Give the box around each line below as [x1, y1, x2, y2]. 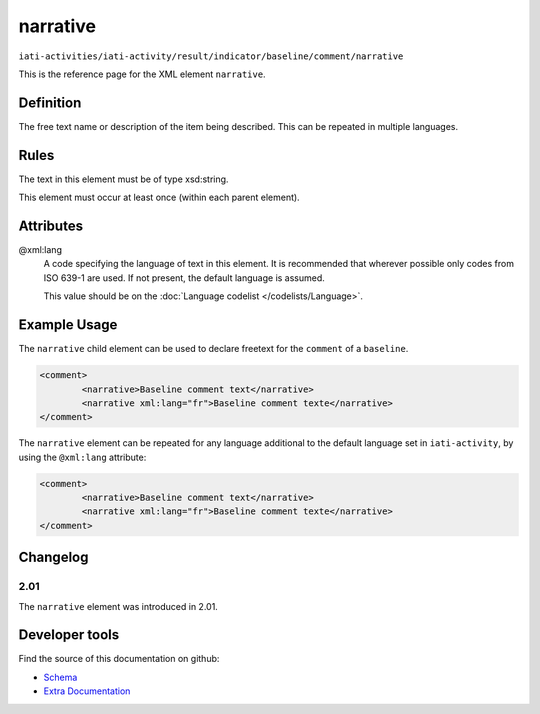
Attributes [18, 217, 84, 234]
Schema [43, 671, 78, 683]
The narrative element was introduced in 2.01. [18, 600, 219, 612]
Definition [18, 94, 82, 111]
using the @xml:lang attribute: [18, 451, 147, 463]
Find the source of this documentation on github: [18, 653, 220, 665]
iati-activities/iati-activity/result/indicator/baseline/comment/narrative [18, 50, 404, 62]
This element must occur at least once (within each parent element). [18, 191, 300, 204]
